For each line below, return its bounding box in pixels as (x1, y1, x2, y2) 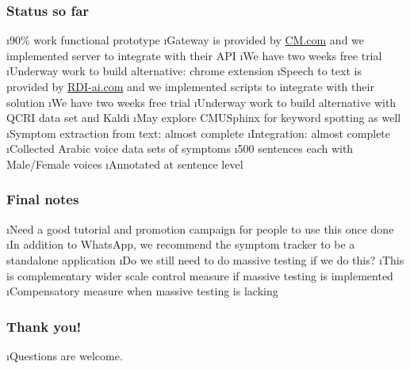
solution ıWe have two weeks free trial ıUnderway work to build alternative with (6, 93, 397, 110)
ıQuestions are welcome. (6, 347, 123, 363)
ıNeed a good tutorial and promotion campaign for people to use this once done (6, 220, 394, 237)
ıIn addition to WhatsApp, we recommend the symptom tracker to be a (6, 236, 355, 253)
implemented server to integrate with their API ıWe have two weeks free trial (6, 47, 382, 63)
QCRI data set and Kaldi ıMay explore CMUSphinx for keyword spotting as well (6, 109, 401, 126)
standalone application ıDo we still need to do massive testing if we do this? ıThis (6, 251, 404, 268)
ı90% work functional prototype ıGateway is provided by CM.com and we (6, 32, 365, 48)
